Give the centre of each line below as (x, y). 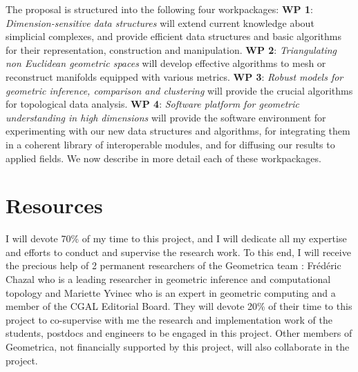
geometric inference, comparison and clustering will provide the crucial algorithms (179, 90)
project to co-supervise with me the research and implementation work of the (169, 319)
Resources (54, 205)
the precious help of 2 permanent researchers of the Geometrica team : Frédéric (173, 265)
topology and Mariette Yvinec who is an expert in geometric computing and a (171, 292)
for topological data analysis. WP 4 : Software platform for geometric (152, 104)
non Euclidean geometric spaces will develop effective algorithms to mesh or (166, 63)
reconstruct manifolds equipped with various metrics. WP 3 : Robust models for (175, 76)
